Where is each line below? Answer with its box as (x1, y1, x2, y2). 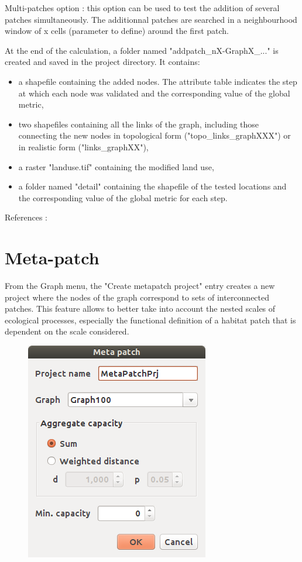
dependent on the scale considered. (5, 325, 129, 337)
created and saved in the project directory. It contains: (5, 56, 200, 68)
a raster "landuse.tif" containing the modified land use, (18, 160, 214, 173)
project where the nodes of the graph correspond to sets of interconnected (5, 291, 270, 303)
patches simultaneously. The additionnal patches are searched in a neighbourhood (5, 13, 297, 25)
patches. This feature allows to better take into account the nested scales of (5, 302, 276, 315)
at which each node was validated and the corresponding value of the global (18, 87, 290, 99)
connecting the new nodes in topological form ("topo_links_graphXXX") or (18, 129, 291, 142)
